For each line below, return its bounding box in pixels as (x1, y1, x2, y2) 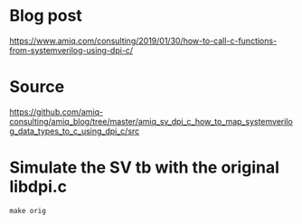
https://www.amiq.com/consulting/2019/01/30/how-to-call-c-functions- (9, 35, 278, 46)
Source (9, 77, 65, 98)
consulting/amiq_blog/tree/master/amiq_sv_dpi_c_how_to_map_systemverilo (9, 116, 294, 126)
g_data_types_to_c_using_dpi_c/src (9, 126, 140, 136)
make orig (9, 206, 47, 215)
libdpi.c (9, 177, 68, 197)
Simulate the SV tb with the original (9, 157, 280, 178)
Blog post (9, 5, 83, 26)
